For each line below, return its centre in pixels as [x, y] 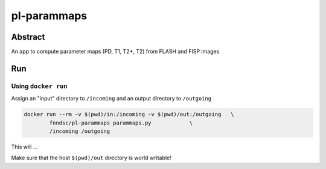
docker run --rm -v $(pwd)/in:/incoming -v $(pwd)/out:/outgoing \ [129, 115]
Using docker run [39, 86]
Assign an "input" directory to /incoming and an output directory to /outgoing [111, 99]
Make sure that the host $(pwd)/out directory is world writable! [91, 158]
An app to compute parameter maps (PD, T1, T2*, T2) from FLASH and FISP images [115, 52]
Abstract [28, 37]
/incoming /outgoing [80, 131]
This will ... [24, 147]
